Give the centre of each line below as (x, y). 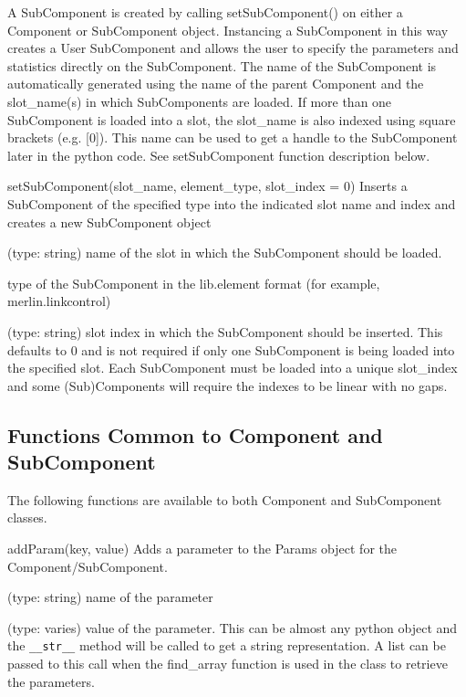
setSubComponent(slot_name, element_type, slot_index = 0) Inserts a (207, 186)
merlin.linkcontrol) (59, 301)
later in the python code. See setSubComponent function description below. (219, 155)
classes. (27, 517)
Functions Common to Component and (195, 434)
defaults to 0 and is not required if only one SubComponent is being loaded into (231, 349)
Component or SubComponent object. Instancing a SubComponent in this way (228, 30)
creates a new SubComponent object (109, 222)
